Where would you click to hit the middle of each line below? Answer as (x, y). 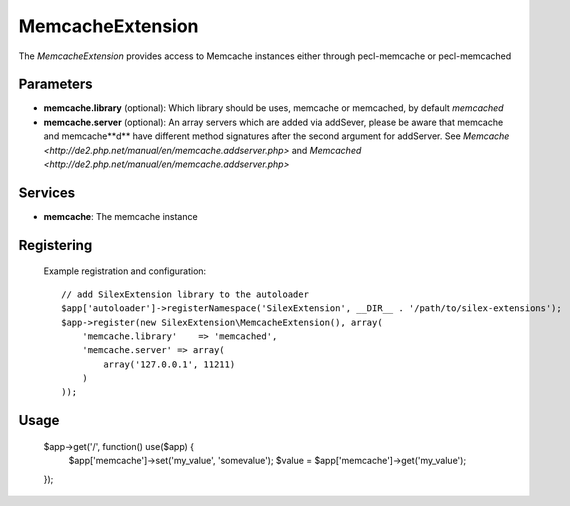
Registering (55, 245)
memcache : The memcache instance (121, 216)
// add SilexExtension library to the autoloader (185, 294)
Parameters (55, 84)
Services (47, 192)
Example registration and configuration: (125, 271)
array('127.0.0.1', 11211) (169, 364)
